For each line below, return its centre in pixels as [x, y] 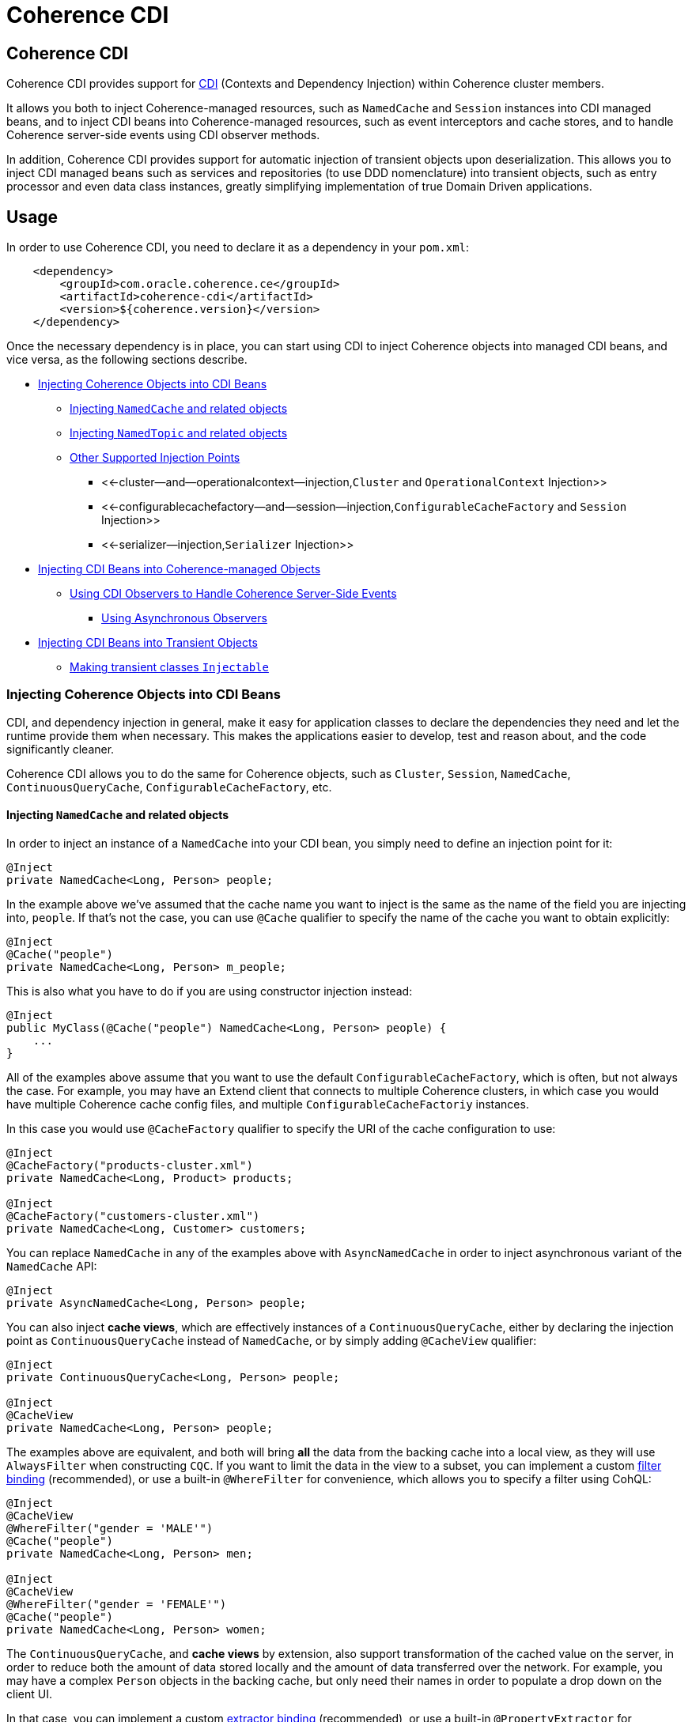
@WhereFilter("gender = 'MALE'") [110, 1528]
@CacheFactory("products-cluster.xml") [130, 1165]
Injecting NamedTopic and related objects [179, 433]
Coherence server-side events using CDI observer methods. [163, 135]
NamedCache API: [52, 1266]
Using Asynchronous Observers [184, 618]
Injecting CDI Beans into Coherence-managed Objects [180, 569]
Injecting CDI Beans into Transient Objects [148, 643]
